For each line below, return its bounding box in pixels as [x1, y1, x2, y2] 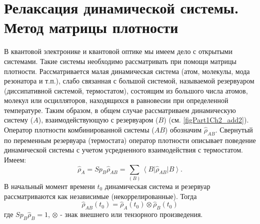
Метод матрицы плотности [4, 17, 178, 37]
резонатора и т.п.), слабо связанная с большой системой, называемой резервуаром [4, 75, 254, 86]
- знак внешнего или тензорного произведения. [60, 209, 203, 219]
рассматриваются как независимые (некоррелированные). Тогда [4, 190, 197, 201]
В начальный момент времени [4, 180, 95, 191]
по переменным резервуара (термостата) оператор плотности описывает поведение [4, 134, 256, 145]
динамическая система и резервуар [104, 180, 210, 191]
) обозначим [164, 124, 202, 135]
